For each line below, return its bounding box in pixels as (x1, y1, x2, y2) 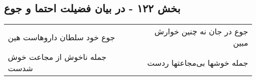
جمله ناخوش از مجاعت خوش (8, 51, 107, 63)
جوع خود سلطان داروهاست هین (8, 31, 115, 43)
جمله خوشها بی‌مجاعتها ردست (147, 56, 248, 68)
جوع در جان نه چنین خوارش (154, 26, 248, 37)
